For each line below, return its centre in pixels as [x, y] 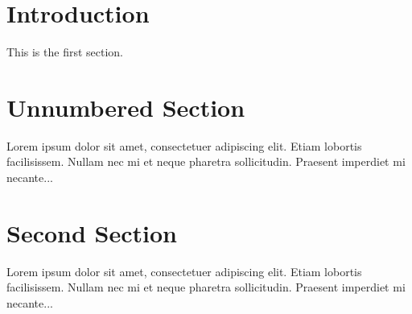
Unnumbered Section [126, 107]
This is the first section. [65, 52]
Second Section [92, 232]
